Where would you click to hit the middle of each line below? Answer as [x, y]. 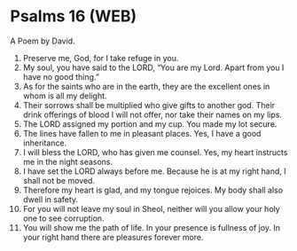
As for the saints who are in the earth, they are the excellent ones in [146, 86]
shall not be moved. [59, 180]
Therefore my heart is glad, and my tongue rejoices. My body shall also [152, 190]
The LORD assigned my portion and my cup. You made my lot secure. [150, 124]
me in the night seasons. [68, 161]
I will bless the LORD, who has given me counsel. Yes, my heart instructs [155, 152]
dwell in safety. [51, 199]
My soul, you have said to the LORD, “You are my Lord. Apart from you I [153, 67]
